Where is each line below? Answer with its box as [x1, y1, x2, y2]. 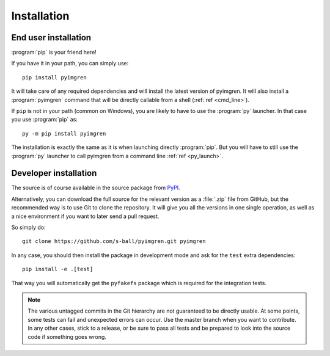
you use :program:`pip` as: [11, 116, 78, 123]
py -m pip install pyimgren [22, 130, 106, 137]
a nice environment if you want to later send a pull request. [11, 213, 159, 220]
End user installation [11, 32, 92, 43]
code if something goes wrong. [28, 333, 107, 340]
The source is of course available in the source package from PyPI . [11, 184, 180, 192]
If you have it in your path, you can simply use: [11, 60, 129, 67]
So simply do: [11, 223, 46, 231]
